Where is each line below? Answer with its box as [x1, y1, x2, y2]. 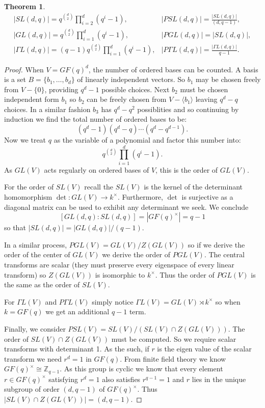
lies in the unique [192, 373, 246, 384]
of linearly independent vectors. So [77, 74, 185, 85]
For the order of [4, 181, 54, 192]
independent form [4, 94, 59, 104]
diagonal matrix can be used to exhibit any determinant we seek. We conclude [4, 201, 249, 212]
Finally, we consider [4, 323, 66, 334]
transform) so [4, 269, 46, 280]
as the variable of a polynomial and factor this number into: [54, 134, 241, 145]
